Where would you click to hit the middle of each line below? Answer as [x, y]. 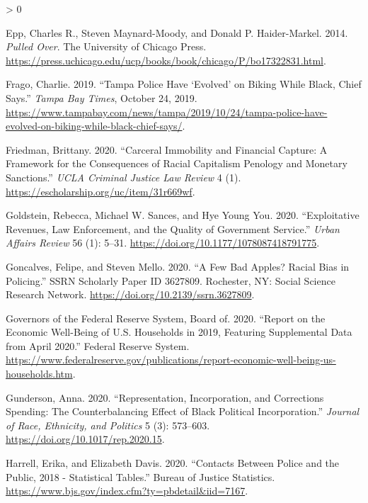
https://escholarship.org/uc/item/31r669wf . [100, 191]
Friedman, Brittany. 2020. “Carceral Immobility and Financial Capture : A [167, 149]
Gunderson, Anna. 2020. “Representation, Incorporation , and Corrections [165, 397]
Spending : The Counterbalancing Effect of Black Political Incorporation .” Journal [183, 411]
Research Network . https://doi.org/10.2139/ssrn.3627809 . [130, 294]
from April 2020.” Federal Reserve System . [98, 345]
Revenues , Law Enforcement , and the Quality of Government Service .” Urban [173, 228]
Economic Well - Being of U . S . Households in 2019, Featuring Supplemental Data [179, 332]
